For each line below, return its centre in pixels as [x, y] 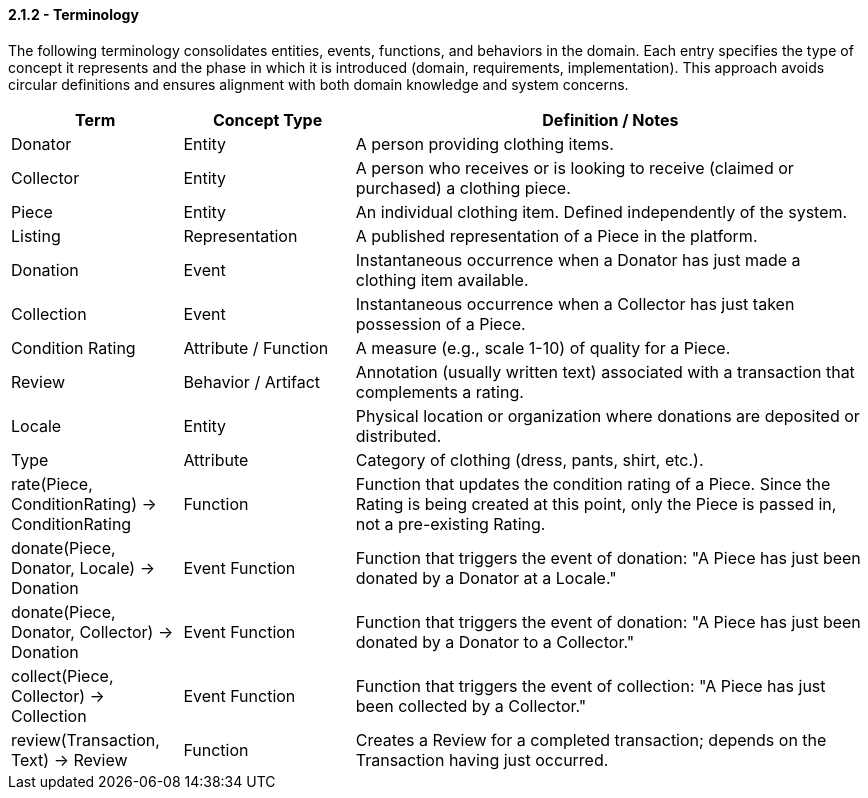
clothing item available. [442, 279]
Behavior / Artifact [252, 381]
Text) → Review [69, 759]
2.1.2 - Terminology [73, 14]
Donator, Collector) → [92, 631]
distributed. [398, 435]
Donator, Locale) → [83, 567]
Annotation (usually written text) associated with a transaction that [605, 371]
